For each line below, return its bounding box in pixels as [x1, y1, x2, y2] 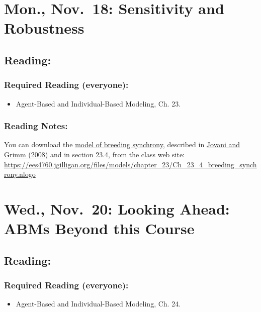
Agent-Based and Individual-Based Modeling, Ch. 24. [16, 298, 181, 309]
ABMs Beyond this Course [4, 218, 195, 239]
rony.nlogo [4, 169, 36, 179]
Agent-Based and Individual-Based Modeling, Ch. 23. [16, 98, 181, 109]
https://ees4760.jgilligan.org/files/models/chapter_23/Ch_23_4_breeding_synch [4, 159, 257, 169]
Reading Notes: [4, 120, 68, 132]
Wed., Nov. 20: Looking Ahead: [4, 198, 230, 219]
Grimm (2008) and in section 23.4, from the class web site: [4, 149, 185, 159]
